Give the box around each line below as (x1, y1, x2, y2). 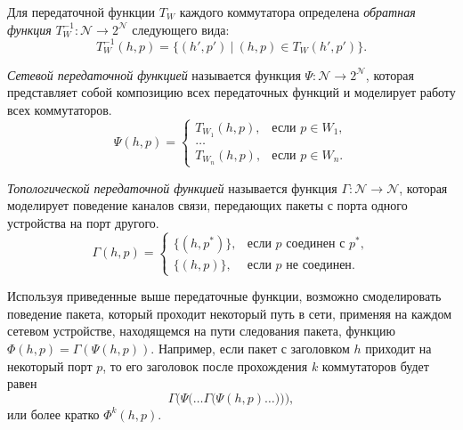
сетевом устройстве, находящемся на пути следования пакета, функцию (7, 321, 395, 340)
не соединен (286, 258, 352, 272)
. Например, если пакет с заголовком (150, 338, 350, 357)
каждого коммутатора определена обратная (179, 3, 416, 20)
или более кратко (7, 404, 100, 423)
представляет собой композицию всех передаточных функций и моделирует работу (7, 83, 456, 101)
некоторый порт (7, 356, 93, 375)
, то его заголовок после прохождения (102, 356, 308, 375)
